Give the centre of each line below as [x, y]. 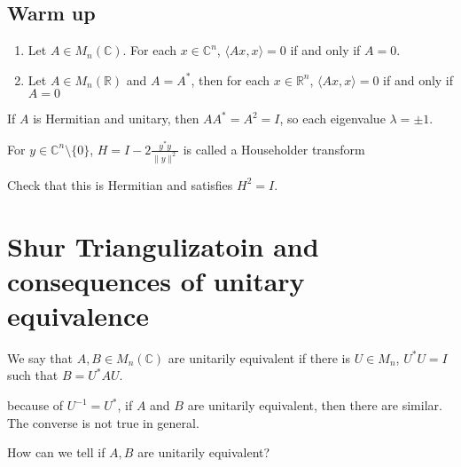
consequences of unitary [156, 280]
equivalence [78, 315]
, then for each [230, 79]
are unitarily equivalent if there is [259, 357]
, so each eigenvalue [332, 119]
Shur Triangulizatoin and [163, 245]
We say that [40, 357]
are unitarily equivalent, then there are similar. [315, 405]
